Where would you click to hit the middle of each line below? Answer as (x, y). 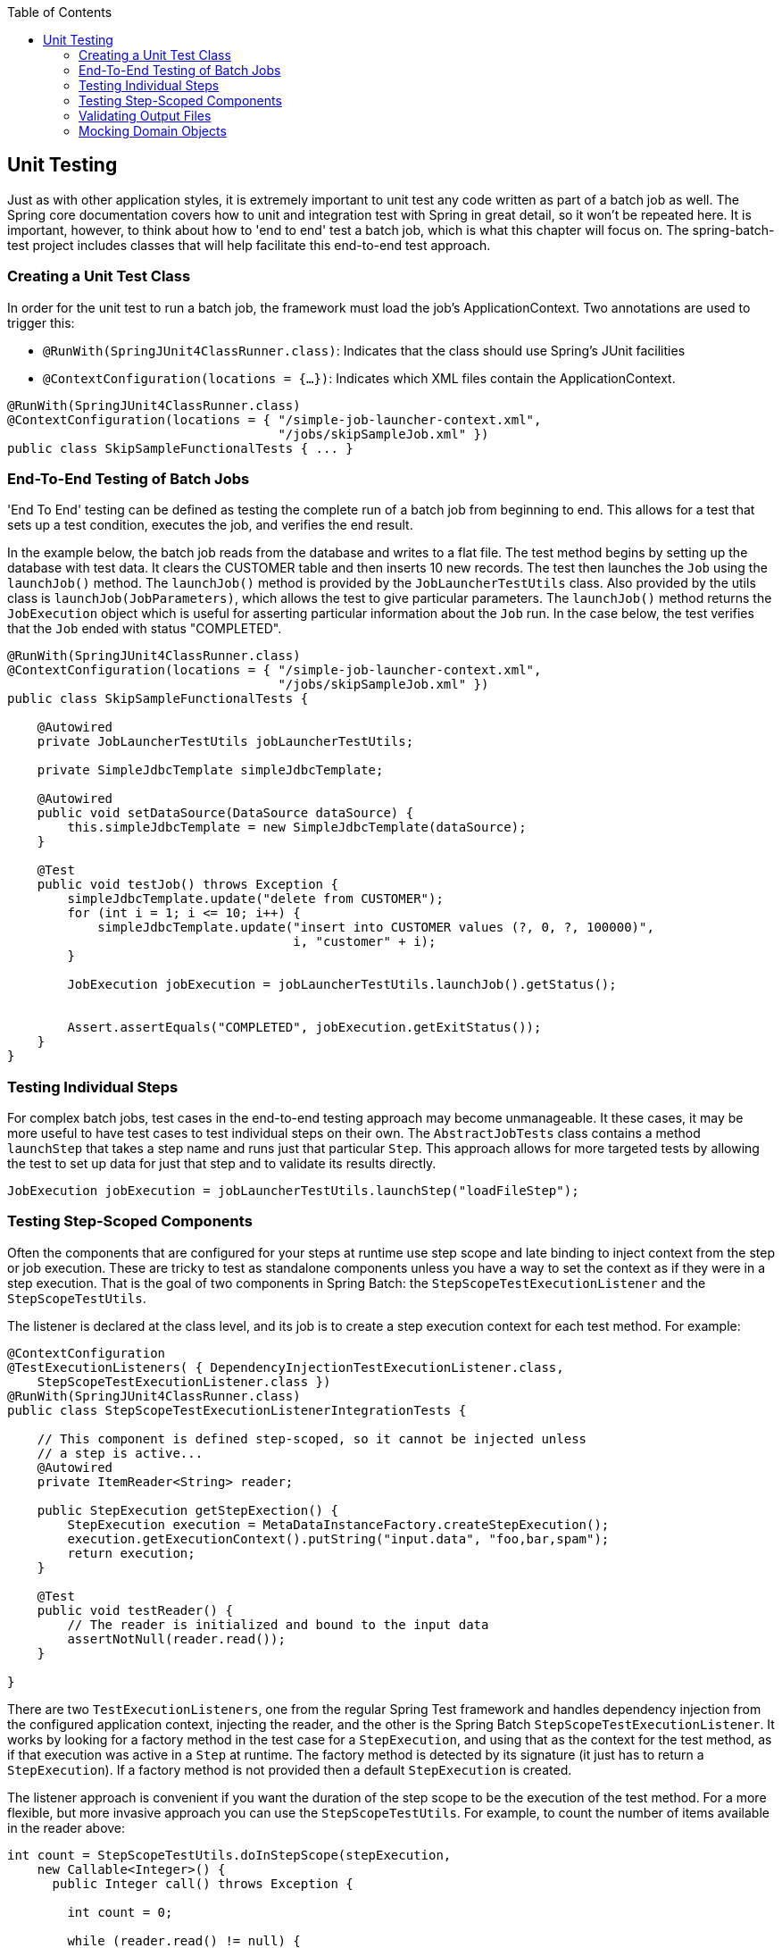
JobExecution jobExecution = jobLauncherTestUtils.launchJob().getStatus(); (342, 985)
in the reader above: (67, 1827)
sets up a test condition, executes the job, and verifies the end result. (210, 525)
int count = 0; (120, 1912)
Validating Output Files (145, 116)
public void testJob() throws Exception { (187, 885)
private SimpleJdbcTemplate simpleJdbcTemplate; (210, 770)
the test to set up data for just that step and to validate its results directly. (222, 1164)
